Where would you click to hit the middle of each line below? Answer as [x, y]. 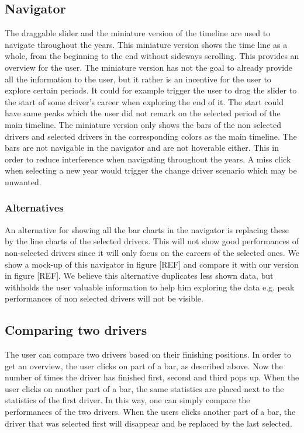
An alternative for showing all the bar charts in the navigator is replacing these [147, 229]
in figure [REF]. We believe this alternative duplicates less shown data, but [139, 276]
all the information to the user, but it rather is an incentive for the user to [138, 79]
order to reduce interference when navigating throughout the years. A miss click [148, 159]
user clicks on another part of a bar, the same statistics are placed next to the [144, 388]
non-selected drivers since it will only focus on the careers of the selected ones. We [152, 252]
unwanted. [23, 181]
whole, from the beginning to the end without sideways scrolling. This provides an [152, 56]
